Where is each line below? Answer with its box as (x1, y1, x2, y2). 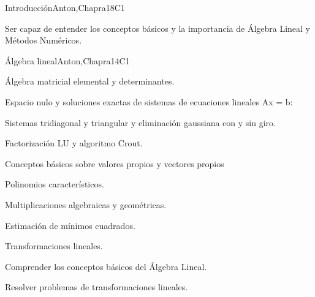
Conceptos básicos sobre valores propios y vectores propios (5, 157, 224, 170)
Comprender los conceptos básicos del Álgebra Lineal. (5, 260, 207, 273)
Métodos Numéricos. (5, 34, 82, 47)
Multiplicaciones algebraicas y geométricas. (5, 198, 167, 211)
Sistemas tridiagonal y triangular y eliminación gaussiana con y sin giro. (5, 116, 276, 129)
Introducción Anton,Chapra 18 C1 (5, 1, 125, 13)
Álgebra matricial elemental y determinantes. (5, 75, 175, 88)
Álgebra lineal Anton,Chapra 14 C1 (5, 54, 130, 67)
